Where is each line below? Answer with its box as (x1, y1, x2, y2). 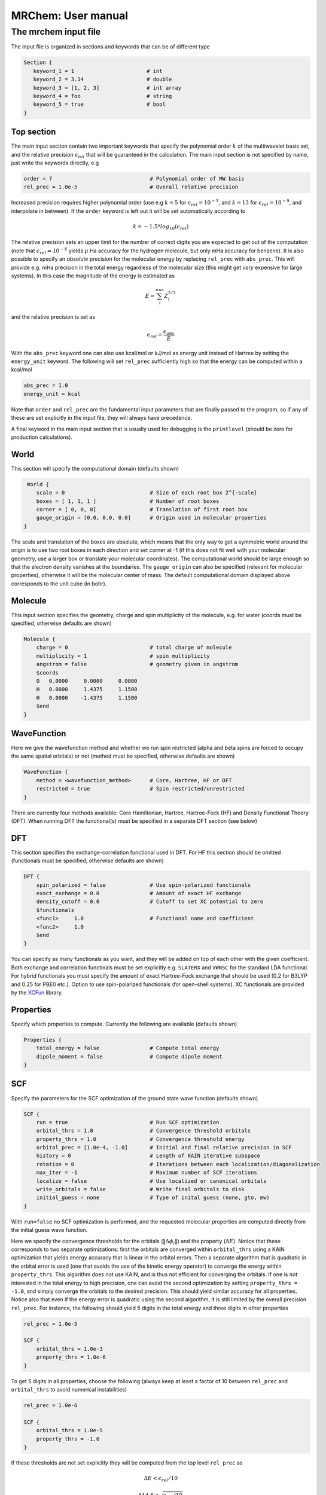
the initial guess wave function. (11, 1226, 88, 1234)
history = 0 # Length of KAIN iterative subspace (36, 1152, 260, 1160)
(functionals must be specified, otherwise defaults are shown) (11, 857, 164, 864)
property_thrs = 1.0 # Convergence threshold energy (36, 1136, 245, 1142)
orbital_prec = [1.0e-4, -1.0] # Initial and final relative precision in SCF (36, 1144, 293, 1151)
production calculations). (11, 434, 73, 441)
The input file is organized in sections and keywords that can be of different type (11, 43, 210, 50)
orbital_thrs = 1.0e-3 (36, 1345, 103, 1352)
